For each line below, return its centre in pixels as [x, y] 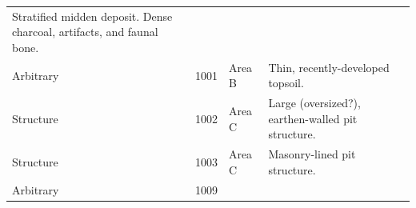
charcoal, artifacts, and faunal [85, 32]
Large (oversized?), [314, 103]
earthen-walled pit [313, 118]
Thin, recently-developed [329, 67]
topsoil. [286, 83]
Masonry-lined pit [312, 154]
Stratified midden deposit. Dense [92, 16]
